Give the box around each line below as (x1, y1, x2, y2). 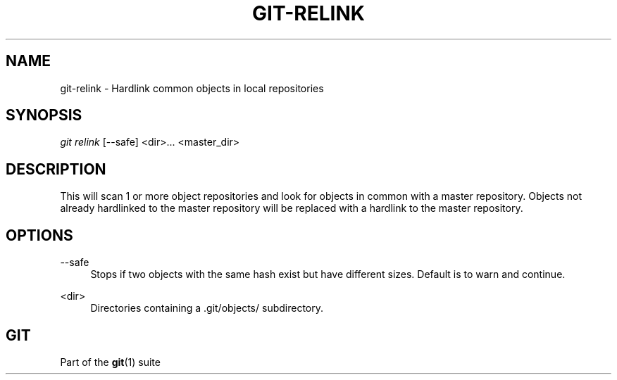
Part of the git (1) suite (60, 355, 161, 368)
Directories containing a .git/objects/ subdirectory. (90, 302, 324, 315)
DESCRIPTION (6, 160, 106, 178)
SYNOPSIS (6, 106, 82, 125)
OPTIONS (6, 226, 73, 244)
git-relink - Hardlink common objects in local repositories (60, 82, 324, 94)
